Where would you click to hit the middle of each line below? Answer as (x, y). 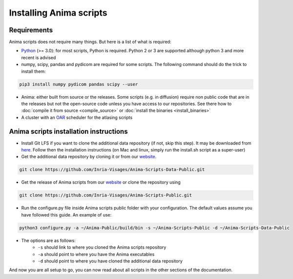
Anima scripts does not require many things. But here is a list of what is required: (90, 42)
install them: (33, 71)
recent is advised (39, 57)
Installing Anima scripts (58, 13)
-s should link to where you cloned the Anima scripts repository (102, 247)
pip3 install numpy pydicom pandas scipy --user (79, 84)
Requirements (31, 30)
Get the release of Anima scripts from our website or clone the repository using (101, 182)
